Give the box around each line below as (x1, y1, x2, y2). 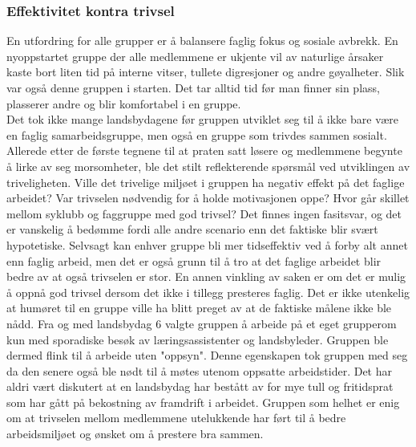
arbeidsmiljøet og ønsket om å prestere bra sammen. (6, 425, 264, 442)
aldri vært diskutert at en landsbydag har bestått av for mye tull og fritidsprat (6, 378, 394, 395)
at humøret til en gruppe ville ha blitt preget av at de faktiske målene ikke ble (6, 299, 392, 316)
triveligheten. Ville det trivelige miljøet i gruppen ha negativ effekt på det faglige (6, 173, 405, 190)
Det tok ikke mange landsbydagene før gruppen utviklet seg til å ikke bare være (6, 111, 398, 128)
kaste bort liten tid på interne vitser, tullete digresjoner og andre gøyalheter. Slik (6, 63, 405, 80)
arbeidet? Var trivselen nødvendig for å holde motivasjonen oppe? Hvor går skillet (6, 189, 410, 206)
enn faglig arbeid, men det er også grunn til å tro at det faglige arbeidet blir (6, 252, 382, 269)
